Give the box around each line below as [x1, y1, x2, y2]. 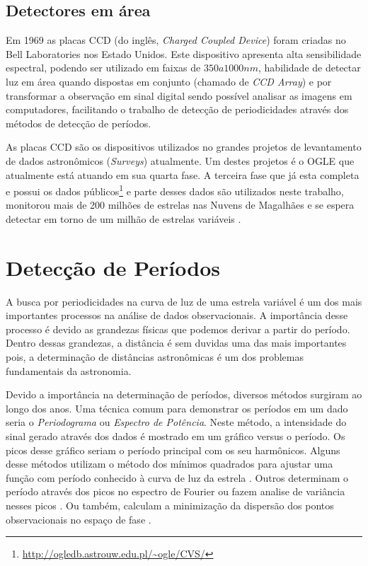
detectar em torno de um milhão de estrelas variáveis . [6, 211, 241, 226]
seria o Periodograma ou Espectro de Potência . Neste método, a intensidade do [6, 415, 347, 429]
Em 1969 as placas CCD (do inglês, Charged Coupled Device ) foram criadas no [6, 33, 346, 47]
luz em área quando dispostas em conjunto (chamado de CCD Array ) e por [6, 74, 332, 88]
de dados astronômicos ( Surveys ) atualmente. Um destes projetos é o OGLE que [6, 153, 355, 168]
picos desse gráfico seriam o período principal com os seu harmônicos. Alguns [6, 442, 340, 457]
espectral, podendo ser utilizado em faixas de [6, 60, 201, 75]
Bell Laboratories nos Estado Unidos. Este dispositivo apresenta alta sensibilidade [6, 46, 362, 61]
